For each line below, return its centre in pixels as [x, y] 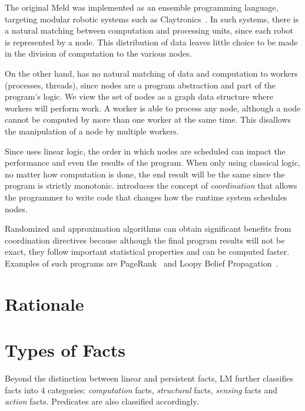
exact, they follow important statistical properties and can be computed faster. [147, 251]
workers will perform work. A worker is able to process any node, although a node [153, 108]
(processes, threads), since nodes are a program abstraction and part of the [140, 85]
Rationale [44, 303]
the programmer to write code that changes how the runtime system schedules [146, 197]
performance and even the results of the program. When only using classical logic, [152, 162]
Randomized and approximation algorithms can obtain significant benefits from [148, 228]
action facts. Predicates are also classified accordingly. [102, 401]
